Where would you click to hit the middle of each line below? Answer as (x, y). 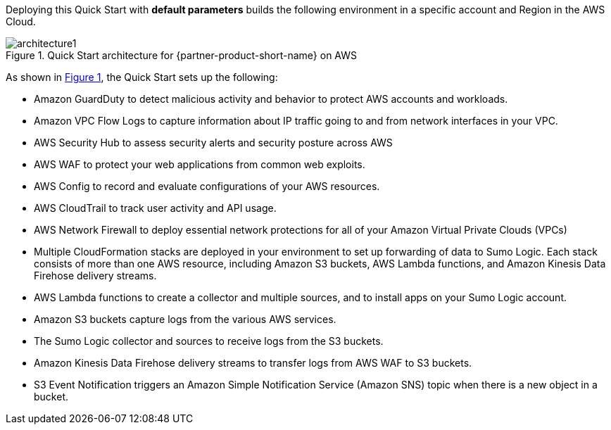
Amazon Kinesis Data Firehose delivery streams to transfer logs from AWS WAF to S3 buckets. (253, 363)
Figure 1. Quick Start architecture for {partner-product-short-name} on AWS (182, 55)
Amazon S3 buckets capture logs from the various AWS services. (185, 319)
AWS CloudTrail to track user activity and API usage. (155, 208)
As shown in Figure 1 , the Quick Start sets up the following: (142, 77)
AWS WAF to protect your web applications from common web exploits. (200, 164)
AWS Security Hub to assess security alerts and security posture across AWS (213, 143)
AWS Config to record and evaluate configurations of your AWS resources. (207, 186)
